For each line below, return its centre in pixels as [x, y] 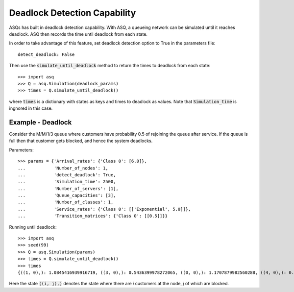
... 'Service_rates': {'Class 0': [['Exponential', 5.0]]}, [104, 209]
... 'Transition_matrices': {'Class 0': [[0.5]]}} [93, 216]
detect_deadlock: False [46, 54]
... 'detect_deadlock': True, [67, 175]
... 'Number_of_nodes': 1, [63, 168]
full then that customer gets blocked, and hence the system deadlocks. [81, 141]
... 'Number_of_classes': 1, [66, 202]
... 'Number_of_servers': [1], [68, 188]
